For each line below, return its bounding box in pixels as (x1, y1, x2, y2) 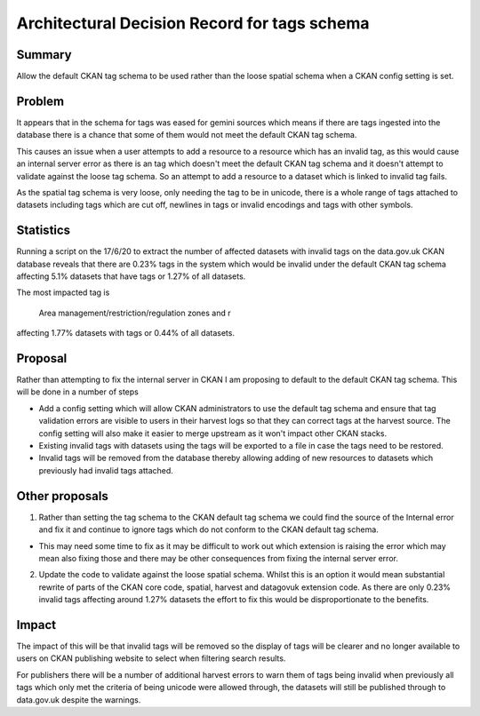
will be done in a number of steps (16, 386, 140, 397)
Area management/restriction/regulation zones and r (38, 307, 231, 318)
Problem (16, 93, 65, 108)
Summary (16, 47, 72, 62)
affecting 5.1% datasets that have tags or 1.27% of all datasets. (16, 271, 246, 282)
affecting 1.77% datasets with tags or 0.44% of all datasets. (16, 328, 236, 338)
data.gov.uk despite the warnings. (16, 694, 141, 705)
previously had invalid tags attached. (38, 465, 173, 475)
